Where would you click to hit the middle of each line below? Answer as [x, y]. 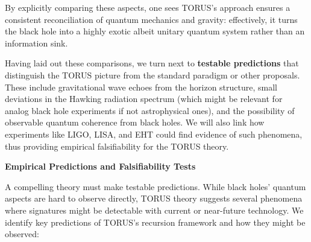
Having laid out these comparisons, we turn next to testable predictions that [152, 63]
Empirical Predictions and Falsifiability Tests [100, 166]
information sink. [36, 43]
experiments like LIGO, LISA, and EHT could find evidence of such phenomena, [154, 134]
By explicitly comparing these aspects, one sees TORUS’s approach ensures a [148, 7]
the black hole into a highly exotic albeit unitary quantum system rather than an [155, 31]
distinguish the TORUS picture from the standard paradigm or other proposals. [152, 75]
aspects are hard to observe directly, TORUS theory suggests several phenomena [154, 198]
